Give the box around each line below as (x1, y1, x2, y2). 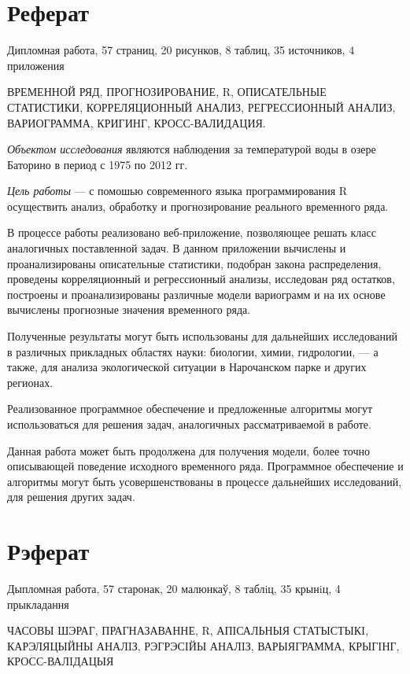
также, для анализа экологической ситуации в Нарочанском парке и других (7, 359, 367, 375)
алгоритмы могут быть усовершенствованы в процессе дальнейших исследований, (7, 473, 402, 489)
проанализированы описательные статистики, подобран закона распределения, (7, 255, 382, 271)
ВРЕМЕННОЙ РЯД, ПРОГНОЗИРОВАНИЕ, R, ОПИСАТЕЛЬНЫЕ (7, 83, 327, 100)
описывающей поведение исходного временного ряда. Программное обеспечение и (7, 458, 404, 474)
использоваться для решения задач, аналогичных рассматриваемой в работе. (7, 416, 371, 432)
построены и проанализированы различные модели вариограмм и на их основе (7, 285, 386, 302)
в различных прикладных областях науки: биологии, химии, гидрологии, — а (7, 343, 379, 359)
